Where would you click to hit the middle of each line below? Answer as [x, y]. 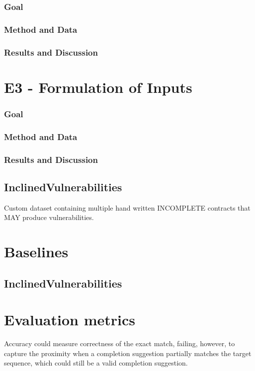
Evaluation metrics [70, 320]
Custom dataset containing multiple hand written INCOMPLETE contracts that [127, 207]
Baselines [36, 252]
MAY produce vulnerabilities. [49, 217]
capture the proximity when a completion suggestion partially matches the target [128, 353]
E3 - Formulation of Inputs [98, 87]
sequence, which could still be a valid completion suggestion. [96, 363]
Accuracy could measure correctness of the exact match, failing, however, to [120, 343]
